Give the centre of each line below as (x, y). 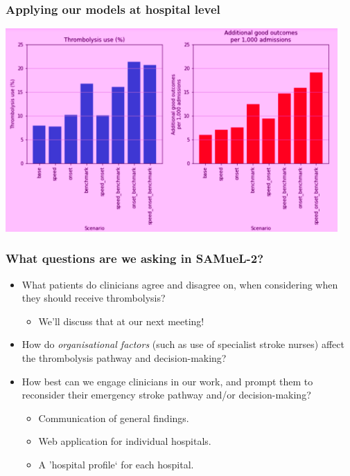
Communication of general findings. (114, 418)
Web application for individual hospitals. (125, 441)
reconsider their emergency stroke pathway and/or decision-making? (166, 395)
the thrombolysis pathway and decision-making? (124, 358)
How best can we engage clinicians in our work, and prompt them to (167, 381)
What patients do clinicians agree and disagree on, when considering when (180, 284)
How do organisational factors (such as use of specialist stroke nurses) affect (183, 344)
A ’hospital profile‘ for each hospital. (116, 464)
